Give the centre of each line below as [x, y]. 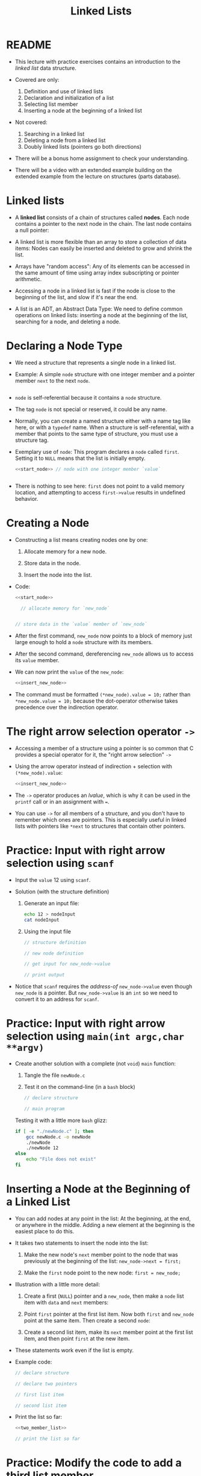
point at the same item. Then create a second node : [87, 1320]
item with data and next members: [66, 1302]
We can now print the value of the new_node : [69, 672]
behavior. [26, 498]
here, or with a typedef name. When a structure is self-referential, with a [104, 427]
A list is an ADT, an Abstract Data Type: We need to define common [99, 309]
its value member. [37, 660]
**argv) [25, 1048]
